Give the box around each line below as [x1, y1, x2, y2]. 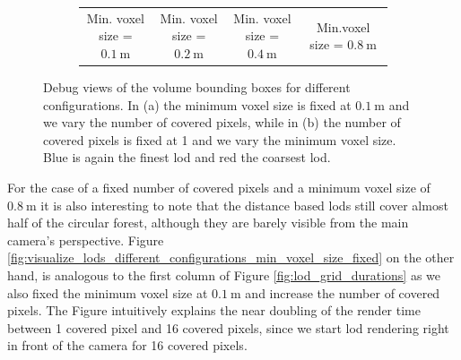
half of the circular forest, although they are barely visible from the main [7, 213, 409, 232]
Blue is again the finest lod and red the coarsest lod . [43, 148, 331, 167]
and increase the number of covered [245, 283, 440, 302]
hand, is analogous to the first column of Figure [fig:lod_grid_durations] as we [7, 265, 441, 284]
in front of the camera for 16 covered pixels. [7, 336, 248, 355]
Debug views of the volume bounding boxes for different [43, 78, 351, 97]
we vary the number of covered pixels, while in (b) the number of [43, 113, 401, 132]
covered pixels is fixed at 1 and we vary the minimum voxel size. [43, 130, 396, 149]
